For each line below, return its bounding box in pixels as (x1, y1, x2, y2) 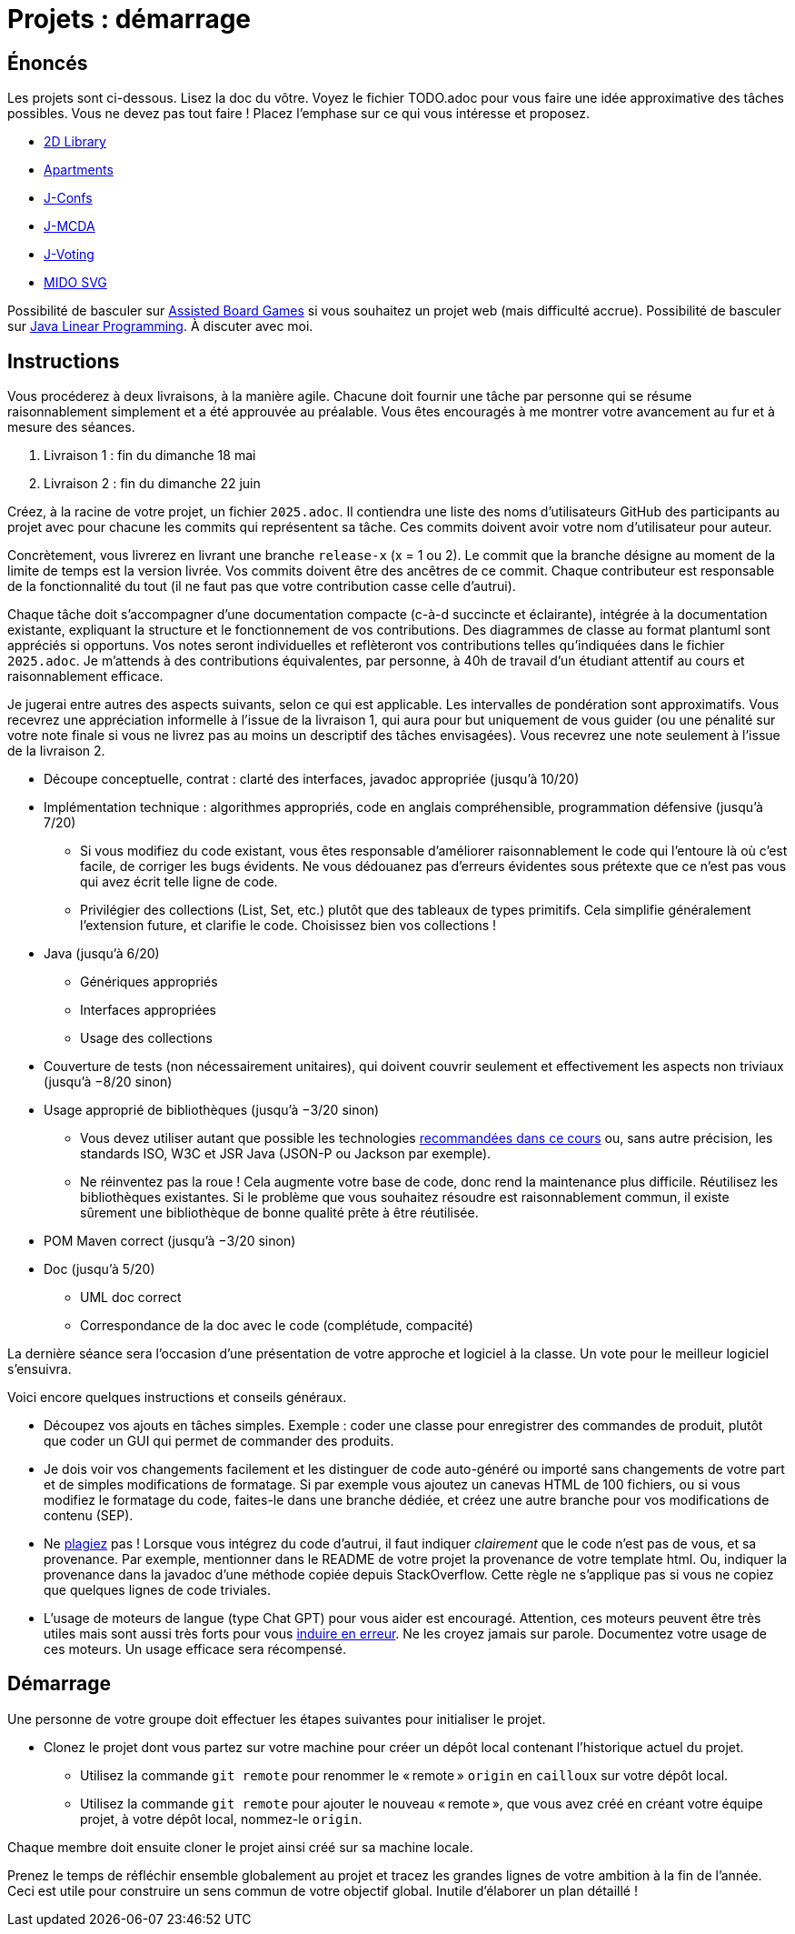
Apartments (44, 162, 114, 178)
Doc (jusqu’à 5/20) (44, 1261, 155, 1278)
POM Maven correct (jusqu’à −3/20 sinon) (44, 1233, 296, 1249)
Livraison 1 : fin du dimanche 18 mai (44, 447, 256, 464)
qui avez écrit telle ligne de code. (80, 874, 278, 890)
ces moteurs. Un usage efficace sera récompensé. (44, 1641, 347, 1658)
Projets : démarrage (7, 4, 252, 35)
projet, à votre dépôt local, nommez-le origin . (80, 1810, 363, 1827)
